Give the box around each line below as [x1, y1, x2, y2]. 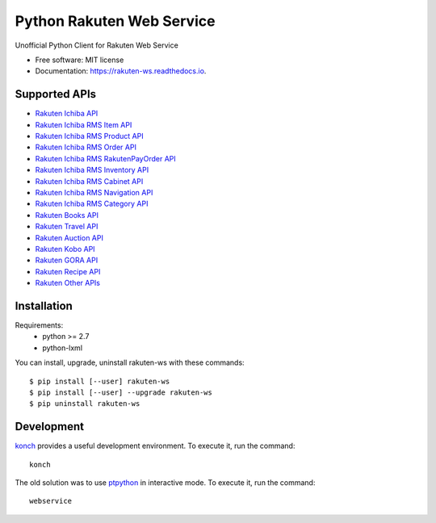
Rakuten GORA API [35, 255, 99, 266]
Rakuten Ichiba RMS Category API [35, 199, 149, 209]
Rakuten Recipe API [35, 266, 101, 276]
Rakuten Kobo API [35, 244, 96, 253]
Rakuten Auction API [35, 232, 104, 242]
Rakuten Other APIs [35, 278, 101, 288]
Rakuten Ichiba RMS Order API [35, 142, 137, 153]
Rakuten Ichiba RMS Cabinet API [35, 176, 144, 186]
